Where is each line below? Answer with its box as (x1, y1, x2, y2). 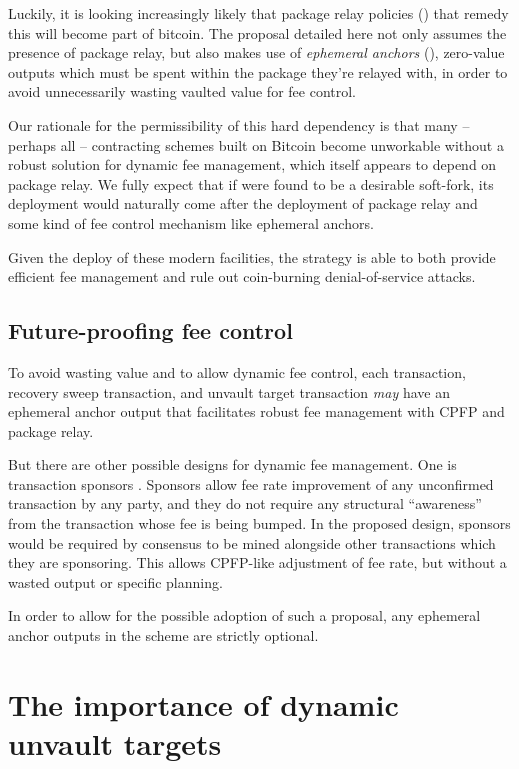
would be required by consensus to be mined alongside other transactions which (8, 532, 496, 553)
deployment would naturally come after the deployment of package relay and (8, 193, 478, 214)
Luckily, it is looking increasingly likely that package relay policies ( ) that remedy (8, 3, 509, 23)
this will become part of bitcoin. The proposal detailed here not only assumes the (8, 22, 507, 43)
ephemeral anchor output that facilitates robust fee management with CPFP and (8, 401, 505, 422)
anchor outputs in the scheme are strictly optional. (8, 625, 319, 646)
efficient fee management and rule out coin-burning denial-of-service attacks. (8, 266, 476, 287)
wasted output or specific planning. (8, 571, 223, 592)
